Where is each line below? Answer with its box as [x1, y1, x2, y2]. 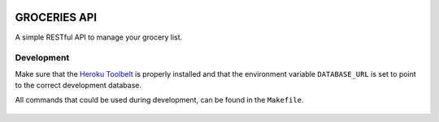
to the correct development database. [15, 81, 142, 90]
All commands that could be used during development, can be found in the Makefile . [15, 95, 304, 105]
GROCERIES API [15, 11, 98, 24]
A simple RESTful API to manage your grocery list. [15, 32, 183, 42]
